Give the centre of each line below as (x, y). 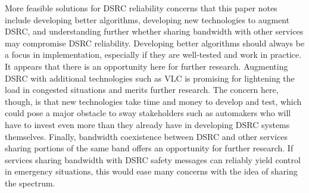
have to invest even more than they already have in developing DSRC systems (147, 124)
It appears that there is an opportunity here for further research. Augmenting (146, 66)
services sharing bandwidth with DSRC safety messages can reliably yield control (153, 159)
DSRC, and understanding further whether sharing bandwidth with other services (154, 31)
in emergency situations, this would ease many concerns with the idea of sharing (151, 171)
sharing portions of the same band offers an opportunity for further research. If (149, 148)
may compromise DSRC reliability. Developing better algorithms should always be (155, 43)
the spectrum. (30, 183)
